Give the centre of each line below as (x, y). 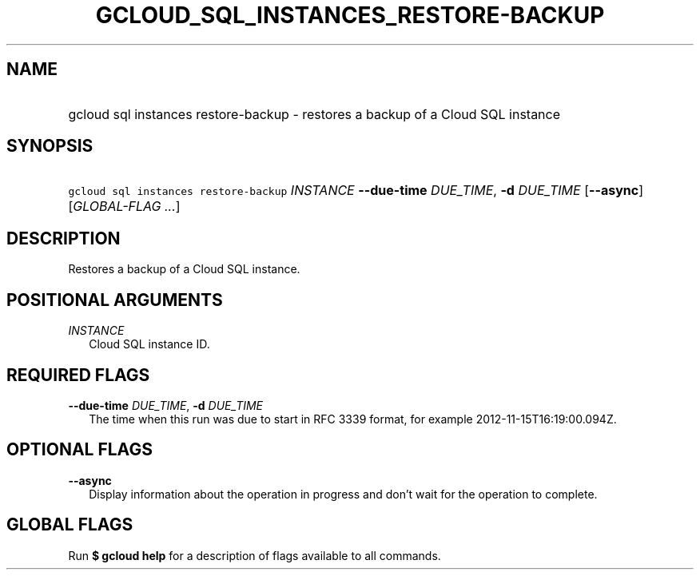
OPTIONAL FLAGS (80, 450)
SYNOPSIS (50, 146)
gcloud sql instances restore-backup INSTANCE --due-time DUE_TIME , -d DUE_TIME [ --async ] (356, 191)
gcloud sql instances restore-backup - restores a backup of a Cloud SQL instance (314, 114)
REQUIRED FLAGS (78, 375)
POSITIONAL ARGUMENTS (115, 300)
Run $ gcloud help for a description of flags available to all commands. (255, 555)
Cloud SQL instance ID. (149, 344)
